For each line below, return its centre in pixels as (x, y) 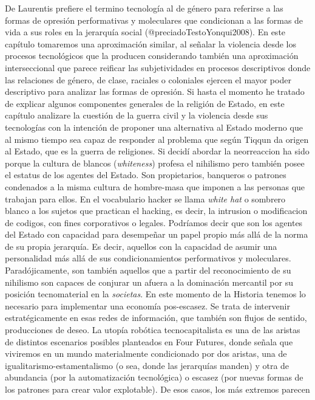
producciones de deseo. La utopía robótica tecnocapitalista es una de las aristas (153, 330)
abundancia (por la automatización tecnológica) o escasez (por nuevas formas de (154, 377)
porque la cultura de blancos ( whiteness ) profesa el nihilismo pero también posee (155, 163)
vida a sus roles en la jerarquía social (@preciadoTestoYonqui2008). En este (145, 32)
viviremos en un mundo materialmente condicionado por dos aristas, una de (146, 353)
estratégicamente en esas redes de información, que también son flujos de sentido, (156, 318)
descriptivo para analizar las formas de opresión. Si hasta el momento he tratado (155, 91)
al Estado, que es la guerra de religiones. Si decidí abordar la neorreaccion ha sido (157, 151)
